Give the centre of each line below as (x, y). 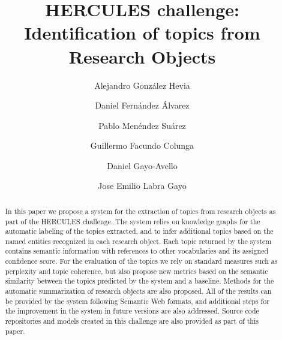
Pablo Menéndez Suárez (142, 125)
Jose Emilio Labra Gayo (142, 186)
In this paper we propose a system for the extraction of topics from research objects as (140, 211)
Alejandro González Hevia (142, 85)
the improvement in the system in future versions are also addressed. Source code (132, 311)
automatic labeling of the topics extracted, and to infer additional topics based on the (139, 231)
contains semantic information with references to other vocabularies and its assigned (137, 251)
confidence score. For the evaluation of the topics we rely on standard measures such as (141, 261)
